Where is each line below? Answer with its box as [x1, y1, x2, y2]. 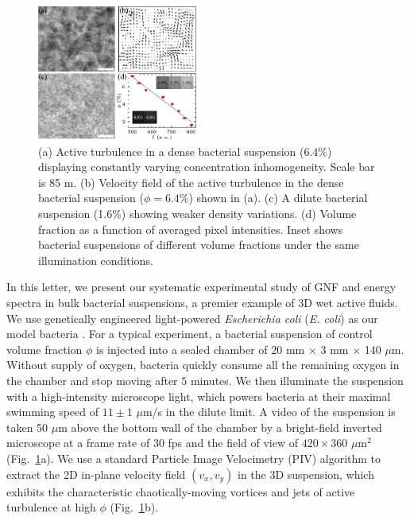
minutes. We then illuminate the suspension [190, 371, 404, 388]
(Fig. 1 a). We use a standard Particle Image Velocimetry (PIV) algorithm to [6, 449, 381, 466]
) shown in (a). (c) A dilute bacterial [188, 189, 368, 206]
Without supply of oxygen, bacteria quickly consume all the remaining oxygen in [6, 356, 400, 373]
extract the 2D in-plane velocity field [6, 465, 186, 482]
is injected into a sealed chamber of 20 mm [96, 340, 305, 357]
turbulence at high [6, 499, 96, 515]
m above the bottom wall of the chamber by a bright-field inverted [58, 418, 382, 435]
